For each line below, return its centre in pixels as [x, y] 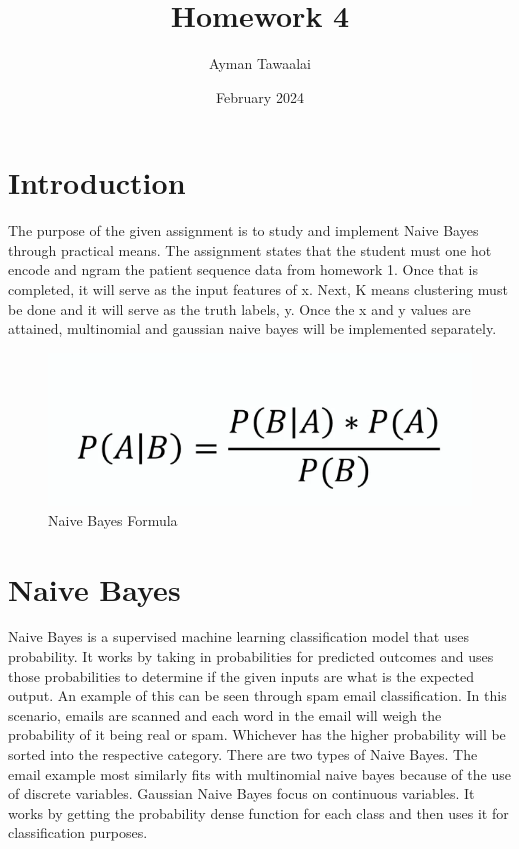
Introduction [97, 182]
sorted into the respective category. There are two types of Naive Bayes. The [243, 754]
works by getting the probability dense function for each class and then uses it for [258, 812]
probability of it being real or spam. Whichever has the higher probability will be [257, 734]
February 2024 [260, 96]
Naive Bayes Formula [113, 519]
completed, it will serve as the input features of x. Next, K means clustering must [258, 289]
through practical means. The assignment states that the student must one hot [250, 249]
